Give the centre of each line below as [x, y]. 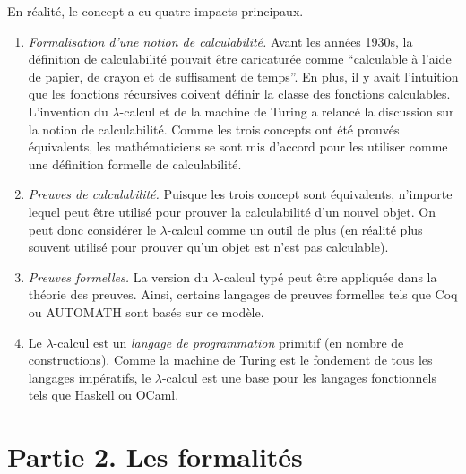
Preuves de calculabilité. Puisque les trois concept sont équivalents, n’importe [240, 194]
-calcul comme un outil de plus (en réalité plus [295, 229]
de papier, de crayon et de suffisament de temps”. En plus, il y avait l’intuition [243, 76]
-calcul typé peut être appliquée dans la [328, 276]
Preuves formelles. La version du [118, 276]
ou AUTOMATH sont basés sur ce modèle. [146, 311]
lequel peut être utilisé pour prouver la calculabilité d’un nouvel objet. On [232, 211]
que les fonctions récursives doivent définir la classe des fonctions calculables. [239, 94]
